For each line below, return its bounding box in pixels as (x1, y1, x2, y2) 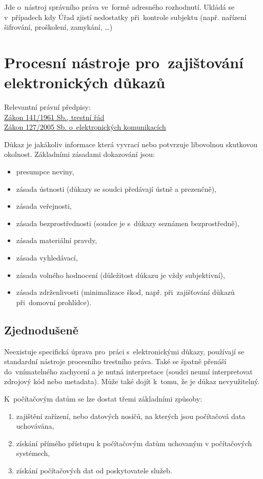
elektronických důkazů (4, 72, 166, 93)
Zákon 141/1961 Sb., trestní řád (4, 111, 105, 122)
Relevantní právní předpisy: (4, 102, 91, 112)
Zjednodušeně (4, 322, 78, 337)
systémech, (16, 448, 50, 458)
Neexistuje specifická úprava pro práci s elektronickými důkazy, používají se (4, 346, 245, 356)
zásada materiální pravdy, (16, 235, 97, 246)
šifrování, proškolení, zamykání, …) (4, 22, 113, 32)
